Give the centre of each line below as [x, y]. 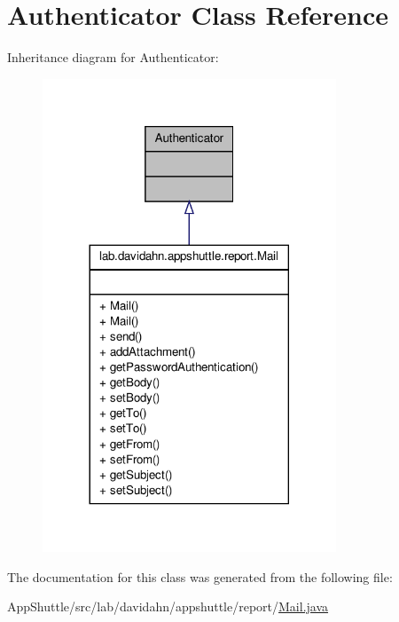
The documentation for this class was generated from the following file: [200, 576]
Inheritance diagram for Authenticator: [113, 57]
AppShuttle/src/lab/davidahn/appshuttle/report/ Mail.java [168, 606]
